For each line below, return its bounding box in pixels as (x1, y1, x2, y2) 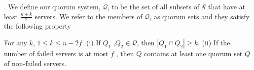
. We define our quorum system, (4, 1, 101, 11)
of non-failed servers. (4, 58, 67, 68)
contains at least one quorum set (144, 48, 243, 59)
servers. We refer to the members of (35, 11, 143, 21)
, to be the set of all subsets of (108, 1, 199, 11)
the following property (4, 21, 71, 31)
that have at (208, 1, 246, 11)
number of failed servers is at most (4, 48, 109, 59)
